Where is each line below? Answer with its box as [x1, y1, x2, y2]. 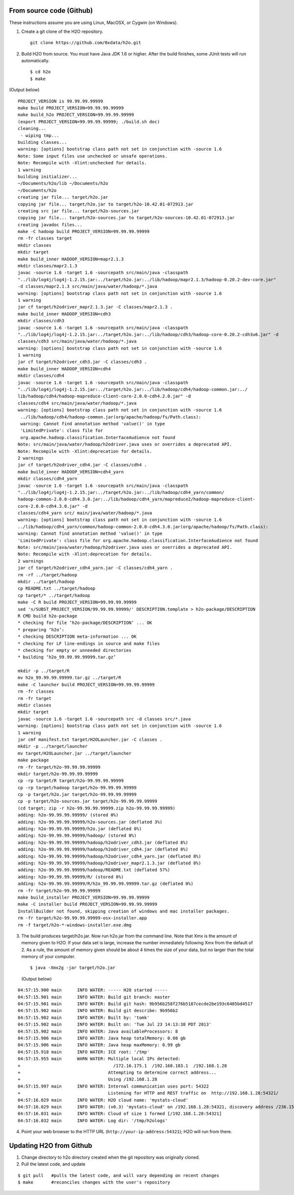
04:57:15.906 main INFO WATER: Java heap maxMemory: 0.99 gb [18, 1042, 181, 1048]
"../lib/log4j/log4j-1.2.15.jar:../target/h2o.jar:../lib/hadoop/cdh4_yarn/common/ [18, 490, 225, 495]
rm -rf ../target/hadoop [18, 572, 77, 577]
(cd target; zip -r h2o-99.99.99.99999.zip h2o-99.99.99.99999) [18, 805, 176, 811]
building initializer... [18, 174, 77, 179]
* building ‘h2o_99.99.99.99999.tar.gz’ [18, 654, 116, 660]
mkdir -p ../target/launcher [18, 744, 88, 749]
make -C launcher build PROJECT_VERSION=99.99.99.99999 [18, 682, 155, 687]
